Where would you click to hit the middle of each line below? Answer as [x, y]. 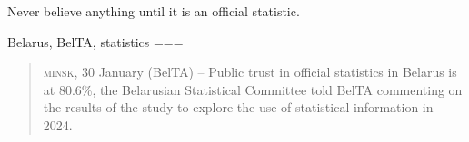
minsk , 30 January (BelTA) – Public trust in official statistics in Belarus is [250, 72]
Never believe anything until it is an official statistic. [154, 11]
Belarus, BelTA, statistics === [95, 41]
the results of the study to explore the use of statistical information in [238, 107]
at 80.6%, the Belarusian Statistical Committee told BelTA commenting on [253, 89]
